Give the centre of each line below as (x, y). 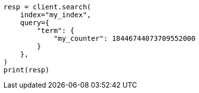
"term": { (56, 31)
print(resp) (26, 70)
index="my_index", (56, 15)
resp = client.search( (48, 7)
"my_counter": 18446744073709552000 (124, 38)
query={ (35, 23)
